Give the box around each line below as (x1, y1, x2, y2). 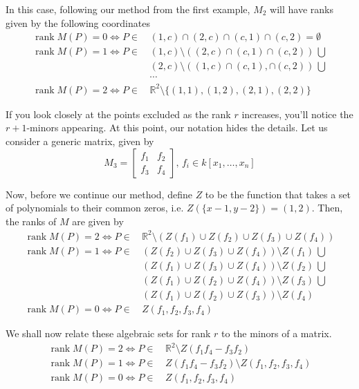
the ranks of (6, 214, 57, 228)
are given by (72, 214, 124, 228)
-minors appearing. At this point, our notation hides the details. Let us (26, 120, 328, 135)
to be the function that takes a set (205, 187, 351, 201)
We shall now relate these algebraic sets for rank (6, 326, 211, 341)
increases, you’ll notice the (241, 106, 353, 121)
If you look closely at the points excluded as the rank (6, 106, 231, 121)
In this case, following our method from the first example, (6, 2, 250, 16)
